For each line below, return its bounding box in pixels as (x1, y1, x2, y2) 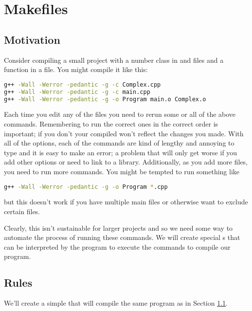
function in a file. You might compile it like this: (4, 64, 148, 74)
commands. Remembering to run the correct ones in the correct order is (4, 118, 218, 128)
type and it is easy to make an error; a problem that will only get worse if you (4, 147, 237, 157)
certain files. (4, 206, 40, 217)
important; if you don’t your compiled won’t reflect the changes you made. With (4, 128, 244, 138)
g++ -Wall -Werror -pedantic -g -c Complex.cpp (4, 81, 161, 88)
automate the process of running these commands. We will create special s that (4, 232, 240, 242)
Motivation (4, 32, 60, 47)
